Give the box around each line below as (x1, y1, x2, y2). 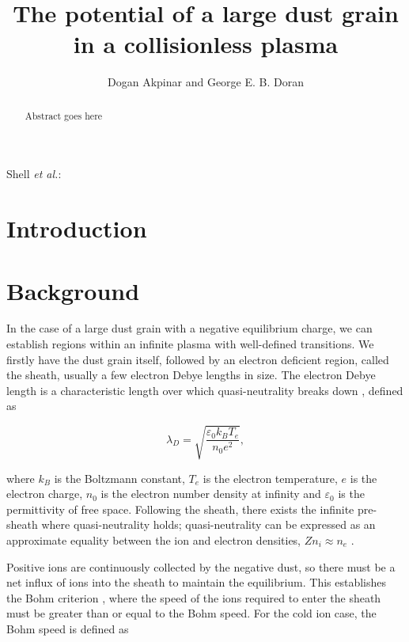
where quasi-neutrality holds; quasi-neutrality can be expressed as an (41, 516, 376, 533)
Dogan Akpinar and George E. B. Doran (108, 74, 304, 90)
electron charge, (6, 485, 83, 502)
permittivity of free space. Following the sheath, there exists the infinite (6, 500, 354, 517)
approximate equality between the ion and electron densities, (6, 531, 301, 548)
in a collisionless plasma (73, 28, 339, 60)
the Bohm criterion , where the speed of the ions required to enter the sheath (6, 589, 381, 606)
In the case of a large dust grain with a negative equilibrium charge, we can (6, 320, 373, 336)
